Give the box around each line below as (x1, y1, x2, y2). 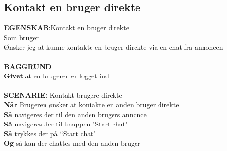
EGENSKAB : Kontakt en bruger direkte (4, 23, 129, 33)
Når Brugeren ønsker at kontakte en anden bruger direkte (4, 99, 179, 109)
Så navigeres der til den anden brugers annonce (4, 109, 147, 119)
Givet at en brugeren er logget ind (4, 71, 109, 81)
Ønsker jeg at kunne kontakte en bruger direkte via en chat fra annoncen (4, 42, 223, 52)
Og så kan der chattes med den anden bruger (4, 138, 140, 148)
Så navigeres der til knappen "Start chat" (4, 119, 128, 129)
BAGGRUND (4, 61, 52, 71)
